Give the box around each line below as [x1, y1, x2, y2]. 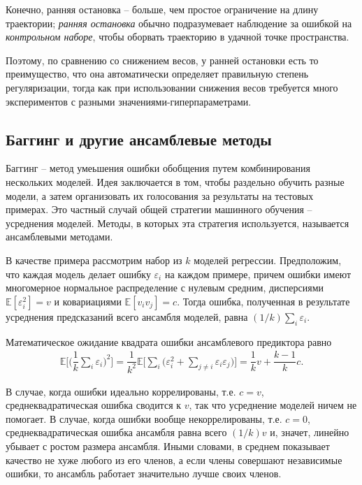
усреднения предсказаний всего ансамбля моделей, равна [6, 309, 248, 324]
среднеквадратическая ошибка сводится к [6, 398, 182, 412]
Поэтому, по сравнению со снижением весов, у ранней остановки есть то [6, 52, 319, 67]
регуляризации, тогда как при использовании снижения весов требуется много [6, 80, 338, 94]
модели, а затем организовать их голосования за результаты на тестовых [6, 188, 314, 203]
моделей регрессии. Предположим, [194, 252, 342, 267]
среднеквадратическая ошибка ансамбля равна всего [6, 425, 227, 440]
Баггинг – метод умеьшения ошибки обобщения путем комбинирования [6, 161, 310, 175]
